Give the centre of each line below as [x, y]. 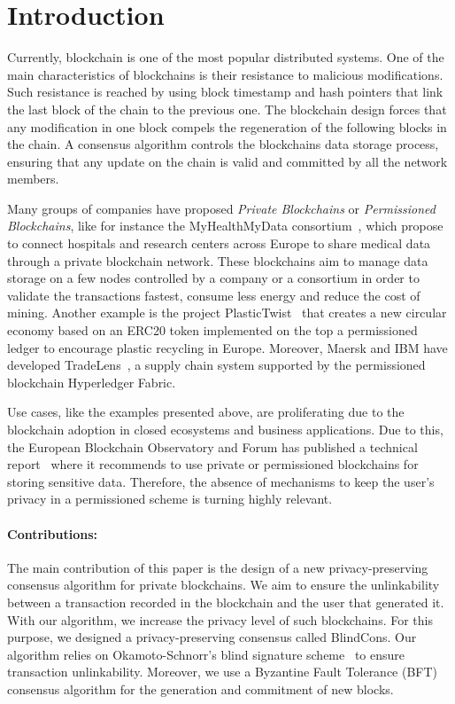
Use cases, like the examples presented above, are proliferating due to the [206, 412]
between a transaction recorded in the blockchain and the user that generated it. [226, 602]
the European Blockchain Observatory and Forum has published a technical [212, 446]
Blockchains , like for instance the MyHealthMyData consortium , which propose [225, 226]
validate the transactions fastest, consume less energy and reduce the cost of [214, 295]
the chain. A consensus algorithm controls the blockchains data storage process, [223, 144]
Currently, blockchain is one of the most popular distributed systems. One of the [226, 57]
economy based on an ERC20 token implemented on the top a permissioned [212, 330]
